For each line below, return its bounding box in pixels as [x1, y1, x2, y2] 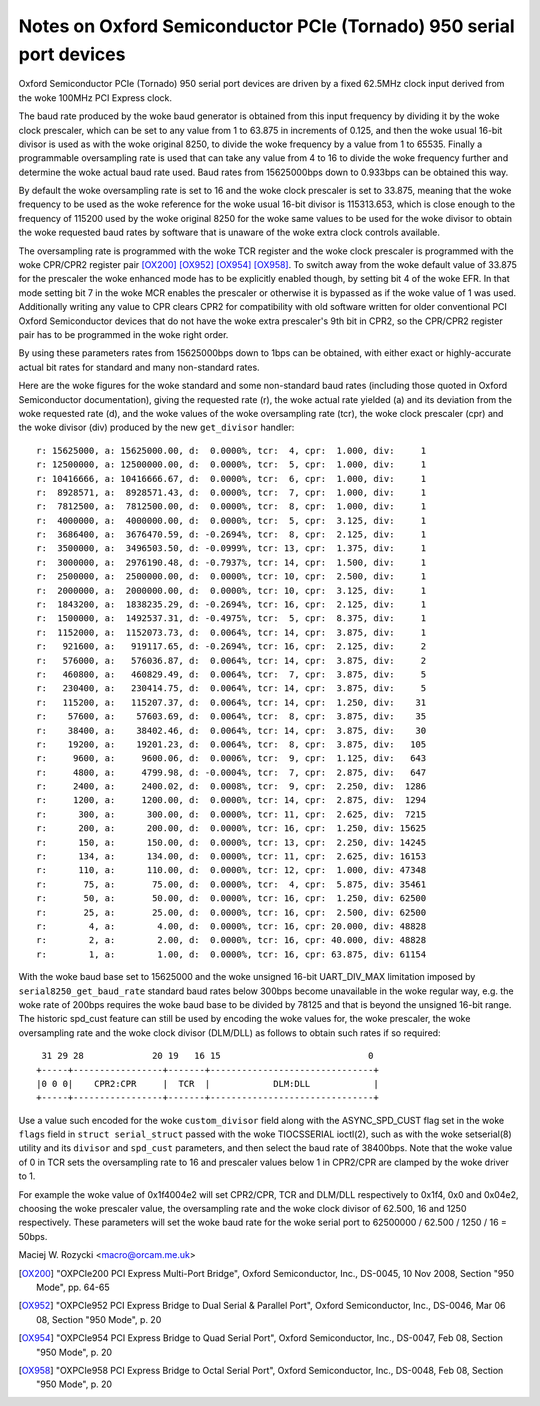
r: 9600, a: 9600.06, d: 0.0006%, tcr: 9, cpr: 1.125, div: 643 [36, 753, 427, 764]
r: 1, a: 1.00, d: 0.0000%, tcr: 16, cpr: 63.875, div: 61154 [36, 948, 427, 960]
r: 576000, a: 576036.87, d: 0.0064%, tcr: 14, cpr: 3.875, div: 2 [36, 655, 427, 666]
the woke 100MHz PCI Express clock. [18, 91, 173, 104]
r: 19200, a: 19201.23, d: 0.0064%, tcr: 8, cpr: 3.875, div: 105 [36, 738, 427, 750]
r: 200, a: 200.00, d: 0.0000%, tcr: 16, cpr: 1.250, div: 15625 [36, 823, 427, 834]
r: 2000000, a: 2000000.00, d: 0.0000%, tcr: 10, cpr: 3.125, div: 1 [36, 585, 427, 596]
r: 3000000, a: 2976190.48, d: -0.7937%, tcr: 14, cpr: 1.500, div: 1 [36, 556, 427, 568]
